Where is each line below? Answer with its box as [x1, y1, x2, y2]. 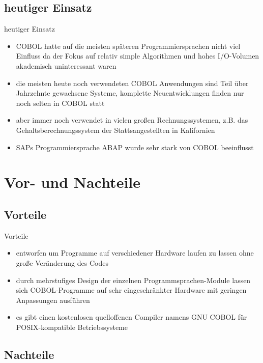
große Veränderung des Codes [16, 257, 108, 268]
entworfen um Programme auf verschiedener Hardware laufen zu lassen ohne [16, 247, 254, 258]
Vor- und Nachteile [4, 172, 141, 192]
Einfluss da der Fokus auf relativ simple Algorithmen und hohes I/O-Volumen [16, 50, 259, 61]
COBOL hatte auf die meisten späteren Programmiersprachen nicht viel [16, 40, 241, 51]
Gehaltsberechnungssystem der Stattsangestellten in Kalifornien [16, 124, 215, 135]
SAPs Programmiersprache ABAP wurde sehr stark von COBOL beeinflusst [16, 142, 254, 152]
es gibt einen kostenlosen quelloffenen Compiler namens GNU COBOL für [16, 312, 247, 322]
